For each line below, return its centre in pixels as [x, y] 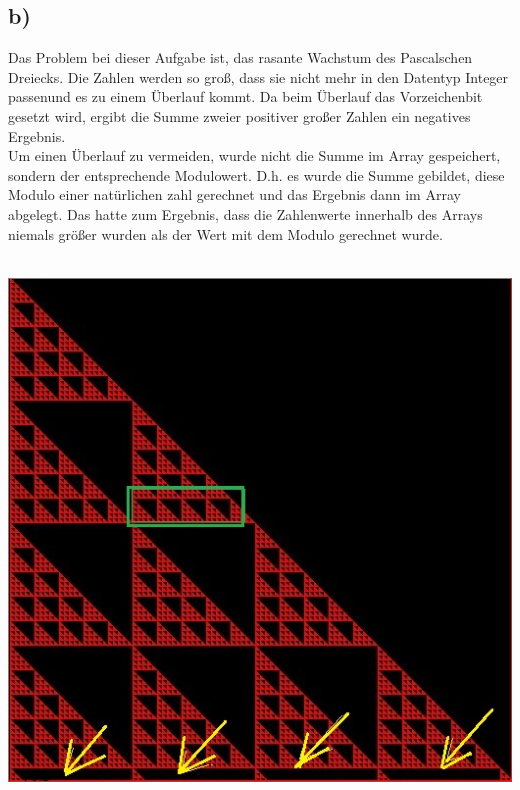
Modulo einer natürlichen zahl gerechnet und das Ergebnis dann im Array [234, 194]
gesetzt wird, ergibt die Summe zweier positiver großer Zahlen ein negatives [239, 115]
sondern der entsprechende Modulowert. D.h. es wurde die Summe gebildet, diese [256, 174]
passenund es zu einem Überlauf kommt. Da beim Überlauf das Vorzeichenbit [245, 96]
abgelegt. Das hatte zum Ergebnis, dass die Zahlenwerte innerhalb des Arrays [245, 213]
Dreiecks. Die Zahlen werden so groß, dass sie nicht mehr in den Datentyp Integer [258, 76]
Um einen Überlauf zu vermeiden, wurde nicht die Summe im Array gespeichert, [254, 155]
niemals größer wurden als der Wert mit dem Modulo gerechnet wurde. [225, 233]
